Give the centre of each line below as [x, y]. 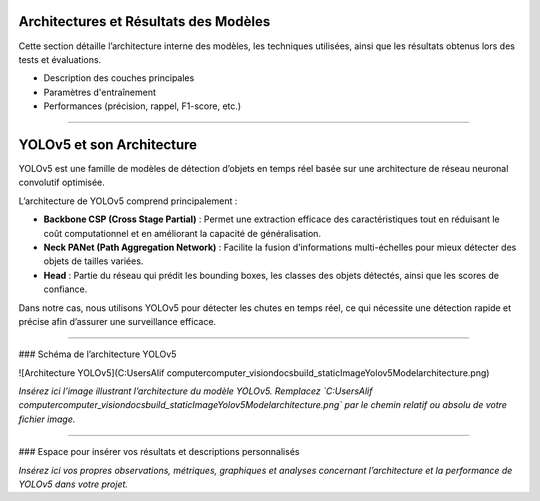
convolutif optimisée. [61, 182]
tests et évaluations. [60, 59]
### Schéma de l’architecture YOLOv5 [97, 354]
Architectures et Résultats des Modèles [144, 21]
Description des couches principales [119, 78]
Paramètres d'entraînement [100, 92]
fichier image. [47, 419]
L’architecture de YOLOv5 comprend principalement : [128, 201]
